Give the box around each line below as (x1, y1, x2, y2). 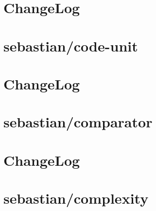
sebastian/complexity (3, 188, 149, 208)
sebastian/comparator (3, 112, 153, 132)
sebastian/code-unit (3, 35, 138, 55)
